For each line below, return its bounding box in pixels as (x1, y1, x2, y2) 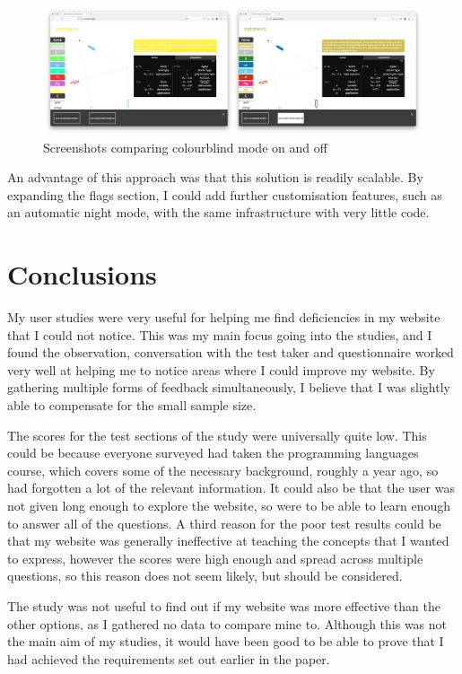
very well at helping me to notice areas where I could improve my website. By (7, 360, 435, 379)
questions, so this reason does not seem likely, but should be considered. (7, 566, 403, 585)
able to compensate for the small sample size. (7, 396, 257, 415)
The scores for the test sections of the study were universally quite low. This (7, 425, 427, 444)
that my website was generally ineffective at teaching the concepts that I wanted (7, 531, 449, 550)
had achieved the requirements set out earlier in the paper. (7, 649, 330, 668)
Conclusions (7, 256, 157, 293)
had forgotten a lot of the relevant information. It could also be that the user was (7, 478, 455, 497)
